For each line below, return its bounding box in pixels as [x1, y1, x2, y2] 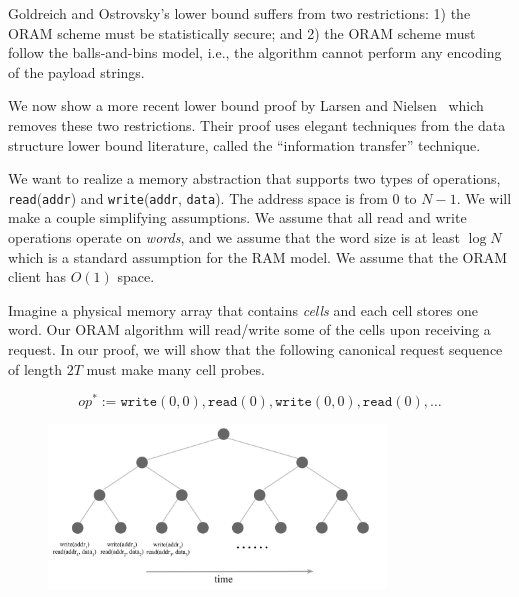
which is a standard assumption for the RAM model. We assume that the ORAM [8, 246, 508, 267]
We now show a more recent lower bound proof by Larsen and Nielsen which [8, 95, 484, 116]
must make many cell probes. [86, 358, 265, 379]
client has [8, 266, 67, 287]
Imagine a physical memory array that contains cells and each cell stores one [8, 299, 478, 320]
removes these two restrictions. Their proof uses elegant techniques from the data [8, 114, 506, 135]
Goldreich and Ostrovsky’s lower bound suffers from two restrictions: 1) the [8, 3, 471, 23]
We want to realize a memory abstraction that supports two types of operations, [8, 168, 501, 189]
